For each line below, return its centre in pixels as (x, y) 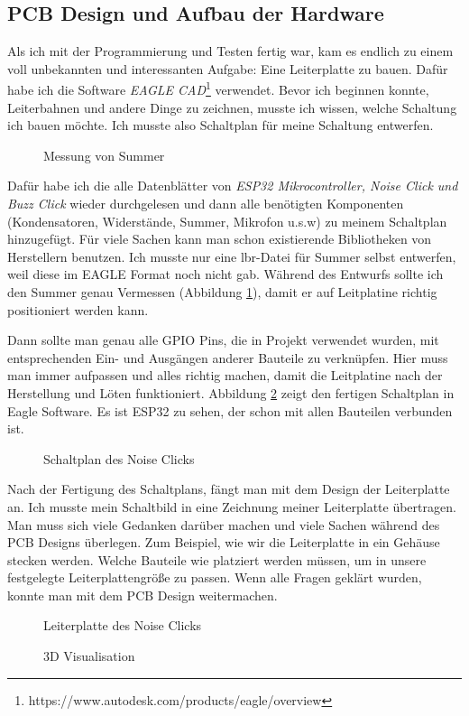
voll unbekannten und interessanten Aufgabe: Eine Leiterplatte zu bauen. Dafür (228, 68)
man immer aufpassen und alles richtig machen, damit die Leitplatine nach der (225, 375)
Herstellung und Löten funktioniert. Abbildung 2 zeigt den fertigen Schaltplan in (231, 392)
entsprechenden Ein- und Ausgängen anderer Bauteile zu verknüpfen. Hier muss (228, 357)
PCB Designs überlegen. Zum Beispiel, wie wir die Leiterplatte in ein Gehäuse (224, 542)
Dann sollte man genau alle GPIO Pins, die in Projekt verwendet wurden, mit (223, 340)
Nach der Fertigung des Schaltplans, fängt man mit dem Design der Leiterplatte (229, 489)
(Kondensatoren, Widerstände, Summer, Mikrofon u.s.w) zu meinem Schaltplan (227, 221)
